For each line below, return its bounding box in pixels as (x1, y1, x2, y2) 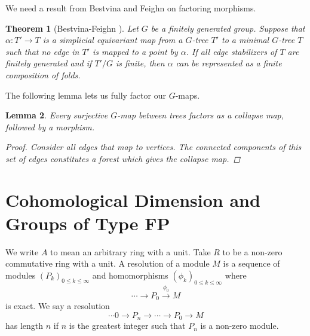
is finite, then (115, 57, 165, 69)
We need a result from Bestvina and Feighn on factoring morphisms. (5, 2, 256, 14)
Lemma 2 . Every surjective (5, 109, 108, 121)
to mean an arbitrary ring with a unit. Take (50, 245, 211, 258)
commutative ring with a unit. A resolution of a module (5, 257, 210, 270)
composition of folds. (5, 68, 81, 81)
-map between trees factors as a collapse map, (117, 109, 284, 121)
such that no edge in (5, 45, 79, 57)
